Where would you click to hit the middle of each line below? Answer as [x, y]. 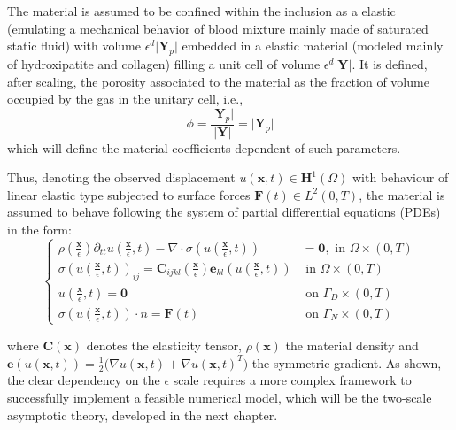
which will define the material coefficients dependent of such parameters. [204, 147]
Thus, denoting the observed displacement [121, 177]
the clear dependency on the [84, 380]
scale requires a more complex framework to [292, 380]
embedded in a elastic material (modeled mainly [313, 46]
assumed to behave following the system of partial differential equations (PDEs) [224, 212]
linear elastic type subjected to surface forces [129, 194]
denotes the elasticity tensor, [164, 345]
